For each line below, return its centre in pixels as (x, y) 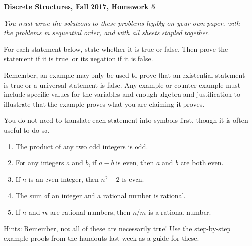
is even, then (135, 163)
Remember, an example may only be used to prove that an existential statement (125, 75)
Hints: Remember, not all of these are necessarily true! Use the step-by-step (117, 228)
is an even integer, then (64, 179)
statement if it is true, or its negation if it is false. (79, 58)
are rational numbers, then (91, 212)
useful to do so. (27, 129)
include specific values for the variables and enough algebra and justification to (122, 94)
